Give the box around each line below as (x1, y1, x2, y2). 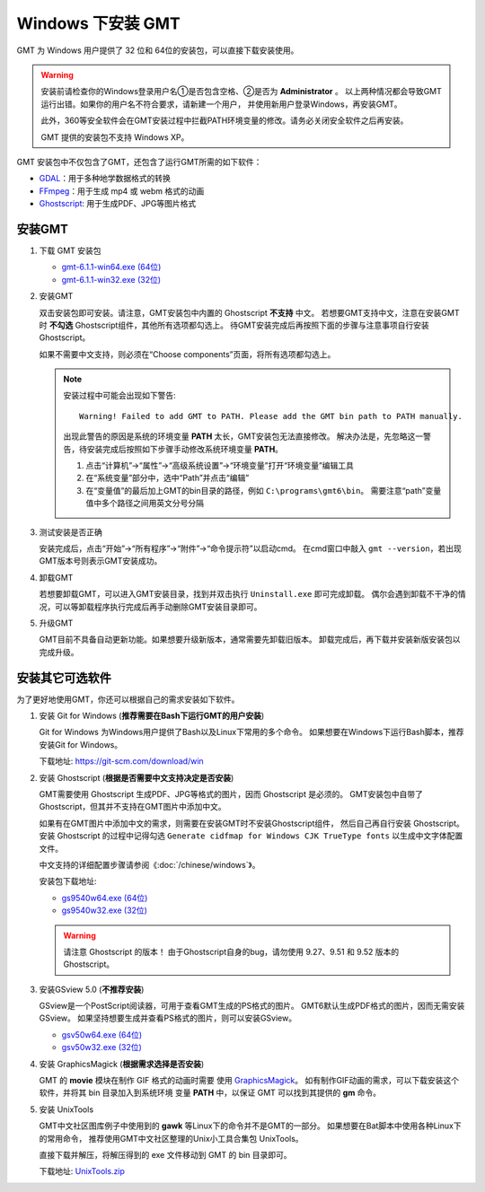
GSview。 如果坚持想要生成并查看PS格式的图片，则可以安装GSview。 (39, 1012, 296, 1023)
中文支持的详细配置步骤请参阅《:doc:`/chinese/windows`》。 (39, 859, 260, 870)
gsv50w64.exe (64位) (61, 1029, 143, 1040)
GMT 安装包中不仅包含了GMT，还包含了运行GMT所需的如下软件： (16, 156, 262, 167)
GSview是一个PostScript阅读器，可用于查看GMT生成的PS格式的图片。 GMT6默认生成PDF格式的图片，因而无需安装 (39, 1001, 465, 1012)
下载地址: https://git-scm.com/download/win (39, 756, 204, 767)
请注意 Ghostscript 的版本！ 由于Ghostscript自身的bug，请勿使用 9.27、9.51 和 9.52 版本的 (63, 946, 400, 957)
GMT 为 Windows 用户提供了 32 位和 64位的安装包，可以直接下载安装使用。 (16, 45, 299, 56)
